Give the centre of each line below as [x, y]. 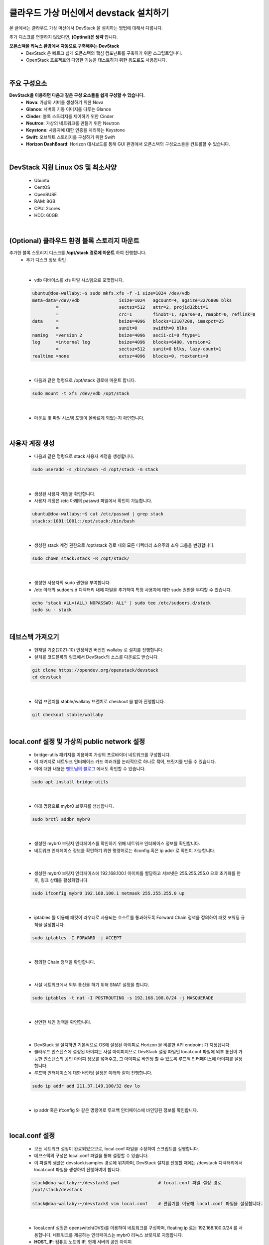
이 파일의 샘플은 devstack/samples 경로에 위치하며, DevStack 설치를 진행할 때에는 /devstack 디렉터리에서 [138, 1162]
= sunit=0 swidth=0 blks [121, 328]
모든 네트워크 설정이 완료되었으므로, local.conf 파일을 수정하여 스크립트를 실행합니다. [117, 1148]
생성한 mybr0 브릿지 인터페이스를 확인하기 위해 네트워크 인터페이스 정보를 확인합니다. [117, 844]
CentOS [42, 187]
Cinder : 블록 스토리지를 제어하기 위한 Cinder [70, 116]
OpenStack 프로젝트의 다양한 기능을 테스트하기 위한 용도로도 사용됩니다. [97, 60]
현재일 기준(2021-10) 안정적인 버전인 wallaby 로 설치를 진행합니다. [99, 650]
